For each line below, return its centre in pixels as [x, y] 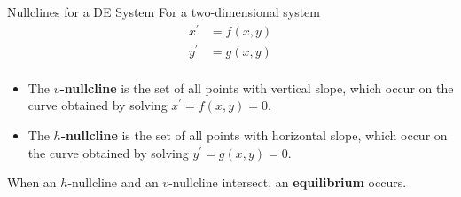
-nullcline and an [113, 182]
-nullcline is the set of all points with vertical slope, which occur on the [257, 87]
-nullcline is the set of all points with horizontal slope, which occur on [254, 135]
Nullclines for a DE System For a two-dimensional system [164, 12]
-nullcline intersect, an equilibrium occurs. [288, 182]
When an [32, 182]
